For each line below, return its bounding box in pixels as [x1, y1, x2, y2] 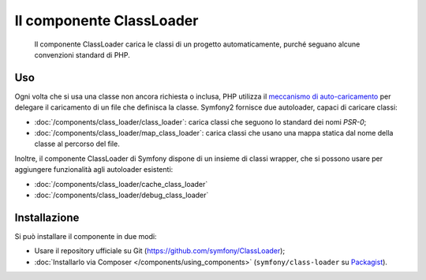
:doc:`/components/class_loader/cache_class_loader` [34, 179, 208, 189]
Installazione [14, 211, 80, 224]
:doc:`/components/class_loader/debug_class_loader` [34, 190, 209, 200]
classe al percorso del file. [34, 139, 120, 149]
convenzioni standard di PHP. [34, 50, 130, 59]
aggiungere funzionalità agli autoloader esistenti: [14, 165, 174, 174]
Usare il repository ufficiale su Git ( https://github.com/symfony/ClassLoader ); [34, 246, 286, 256]
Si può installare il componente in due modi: [14, 231, 157, 241]
